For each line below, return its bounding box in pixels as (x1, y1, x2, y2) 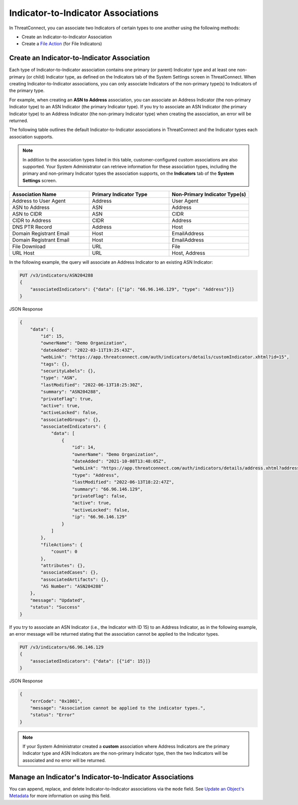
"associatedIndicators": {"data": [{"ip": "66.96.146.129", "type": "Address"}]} (30, 286, 234, 292)
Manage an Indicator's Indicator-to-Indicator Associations (9, 773, 194, 781)
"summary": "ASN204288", (40, 389, 101, 395)
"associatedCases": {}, (40, 570, 99, 576)
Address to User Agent (12, 198, 66, 205)
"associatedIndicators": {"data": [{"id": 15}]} (30, 658, 151, 664)
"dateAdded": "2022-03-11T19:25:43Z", (40, 347, 135, 353)
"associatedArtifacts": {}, (40, 577, 109, 582)
